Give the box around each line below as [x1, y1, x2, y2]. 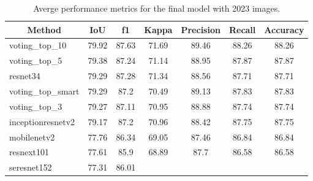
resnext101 [9, 145, 50, 158]
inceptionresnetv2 [9, 115, 75, 128]
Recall [228, 23, 256, 36]
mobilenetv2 [9, 130, 55, 143]
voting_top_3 [9, 99, 62, 112]
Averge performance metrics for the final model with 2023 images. [33, 2, 281, 14]
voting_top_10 [9, 39, 67, 52]
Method [27, 23, 61, 36]
